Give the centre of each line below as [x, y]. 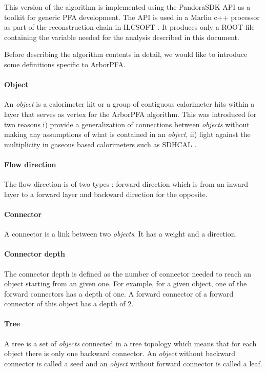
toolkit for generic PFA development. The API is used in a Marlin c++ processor [132, 17]
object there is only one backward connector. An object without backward [120, 353]
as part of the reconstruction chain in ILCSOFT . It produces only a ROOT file [129, 27]
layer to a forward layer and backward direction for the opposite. [106, 194]
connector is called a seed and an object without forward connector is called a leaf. [133, 363]
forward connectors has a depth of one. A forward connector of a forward [119, 293]
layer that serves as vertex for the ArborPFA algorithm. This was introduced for [130, 114]
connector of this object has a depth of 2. [69, 304]
